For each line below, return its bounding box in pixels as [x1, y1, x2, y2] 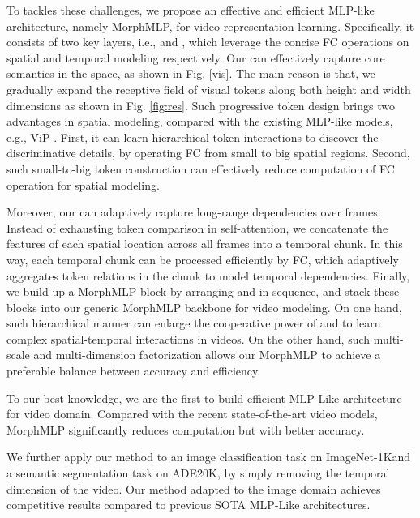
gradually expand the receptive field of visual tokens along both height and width [6, 80, 411, 97]
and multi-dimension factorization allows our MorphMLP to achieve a [33, 346, 381, 363]
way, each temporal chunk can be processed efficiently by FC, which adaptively [6, 250, 399, 268]
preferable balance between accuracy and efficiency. [6, 362, 261, 379]
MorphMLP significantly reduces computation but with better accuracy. [6, 421, 365, 438]
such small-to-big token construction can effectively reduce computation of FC [6, 160, 395, 177]
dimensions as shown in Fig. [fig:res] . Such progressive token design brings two [6, 96, 395, 113]
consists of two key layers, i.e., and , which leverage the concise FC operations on [6, 33, 409, 50]
